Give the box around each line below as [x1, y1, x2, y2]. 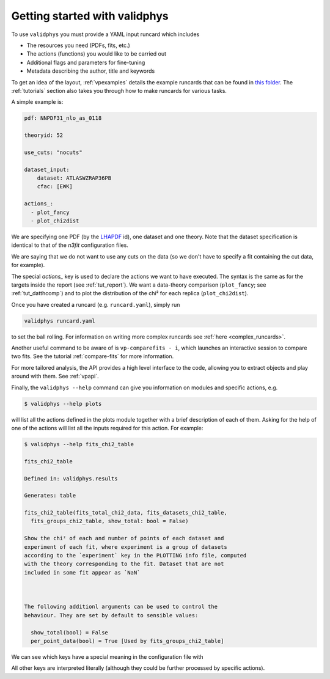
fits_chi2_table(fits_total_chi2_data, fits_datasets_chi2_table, [24, 509, 227, 516]
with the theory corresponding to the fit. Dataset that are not [24, 560, 224, 568]
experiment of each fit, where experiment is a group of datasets [24, 543, 227, 550]
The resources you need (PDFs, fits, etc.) [26, 42, 131, 49]
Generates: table [24, 492, 76, 499]
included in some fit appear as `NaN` [24, 569, 141, 576]
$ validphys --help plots [24, 400, 102, 407]
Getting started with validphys [11, 9, 169, 23]
